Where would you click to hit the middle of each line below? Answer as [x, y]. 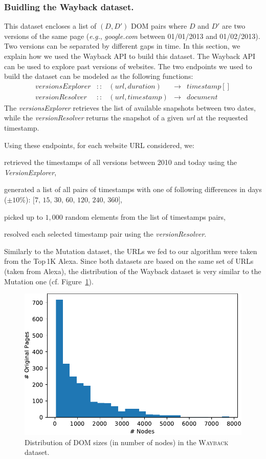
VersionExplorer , [30, 172]
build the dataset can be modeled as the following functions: [99, 76]
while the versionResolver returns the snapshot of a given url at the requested [126, 118]
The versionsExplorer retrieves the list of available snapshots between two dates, [130, 107]
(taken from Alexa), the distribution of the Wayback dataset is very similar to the [133, 271]
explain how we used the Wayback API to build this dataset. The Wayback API [130, 56]
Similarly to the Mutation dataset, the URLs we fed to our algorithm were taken [131, 251]
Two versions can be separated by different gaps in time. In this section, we [122, 46]
